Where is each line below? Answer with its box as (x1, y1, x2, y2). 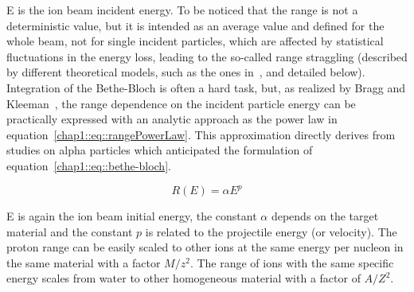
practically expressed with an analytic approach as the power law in (6, 111, 338, 127)
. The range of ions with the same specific (189, 254, 394, 271)
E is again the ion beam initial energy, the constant (6, 208, 257, 224)
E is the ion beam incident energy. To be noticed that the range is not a (6, 2, 358, 18)
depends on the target (271, 208, 379, 224)
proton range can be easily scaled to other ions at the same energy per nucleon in (6, 239, 404, 255)
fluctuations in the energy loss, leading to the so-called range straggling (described (6, 48, 408, 64)
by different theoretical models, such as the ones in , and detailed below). (6, 64, 365, 80)
